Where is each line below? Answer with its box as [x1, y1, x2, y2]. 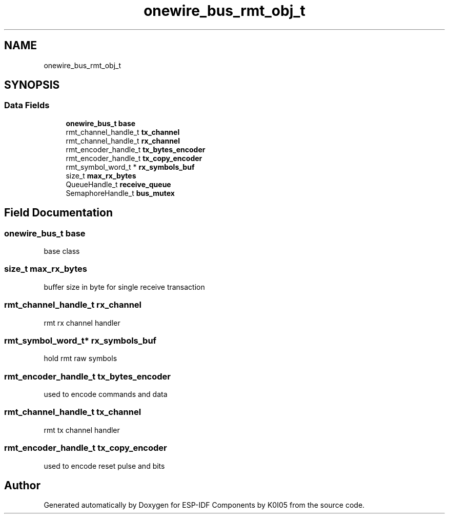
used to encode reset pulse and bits [44, 461, 165, 470]
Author [4, 479, 40, 492]
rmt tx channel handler [44, 425, 120, 434]
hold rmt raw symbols [44, 354, 117, 363]
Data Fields [4, 100, 50, 111]
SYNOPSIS [4, 78, 60, 92]
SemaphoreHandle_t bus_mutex [66, 188, 175, 197]
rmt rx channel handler [44, 318, 120, 327]
